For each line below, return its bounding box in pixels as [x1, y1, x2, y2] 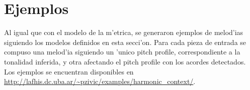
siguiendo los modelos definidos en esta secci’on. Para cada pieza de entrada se [4, 36, 246, 47]
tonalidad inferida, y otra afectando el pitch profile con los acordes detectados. [4, 56, 246, 66]
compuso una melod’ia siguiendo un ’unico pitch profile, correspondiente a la [4, 46, 240, 57]
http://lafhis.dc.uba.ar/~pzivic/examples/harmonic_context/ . [4, 76, 196, 86]
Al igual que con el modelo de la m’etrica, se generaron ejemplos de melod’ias [4, 27, 243, 37]
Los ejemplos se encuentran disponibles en [4, 66, 134, 76]
